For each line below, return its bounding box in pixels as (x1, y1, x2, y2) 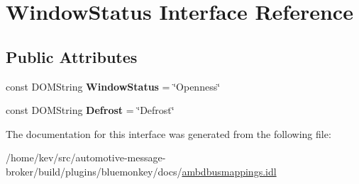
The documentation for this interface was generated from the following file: (6, 126, 331, 141)
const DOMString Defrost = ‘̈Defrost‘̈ (6, 103, 175, 117)
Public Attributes (6, 45, 138, 67)
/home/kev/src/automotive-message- (6, 150, 166, 165)
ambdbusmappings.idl (182, 163, 277, 178)
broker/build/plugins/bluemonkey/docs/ (6, 163, 182, 178)
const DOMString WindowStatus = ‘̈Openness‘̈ (6, 79, 221, 93)
